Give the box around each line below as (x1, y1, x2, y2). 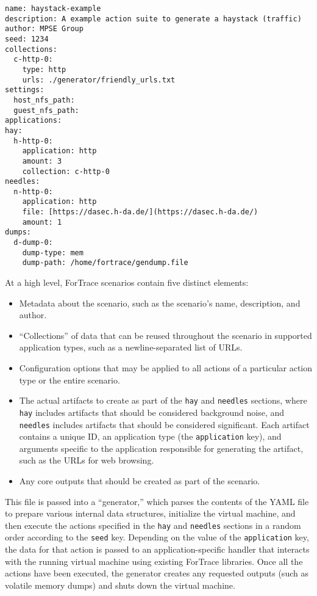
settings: (5, 85, 45, 95)
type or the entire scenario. (19, 373, 120, 386)
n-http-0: (13, 187, 53, 196)
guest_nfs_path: (13, 106, 79, 115)
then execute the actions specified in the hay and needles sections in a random (5, 518, 301, 531)
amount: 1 (22, 217, 62, 227)
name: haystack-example (5, 4, 101, 13)
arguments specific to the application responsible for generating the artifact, (19, 442, 304, 454)
